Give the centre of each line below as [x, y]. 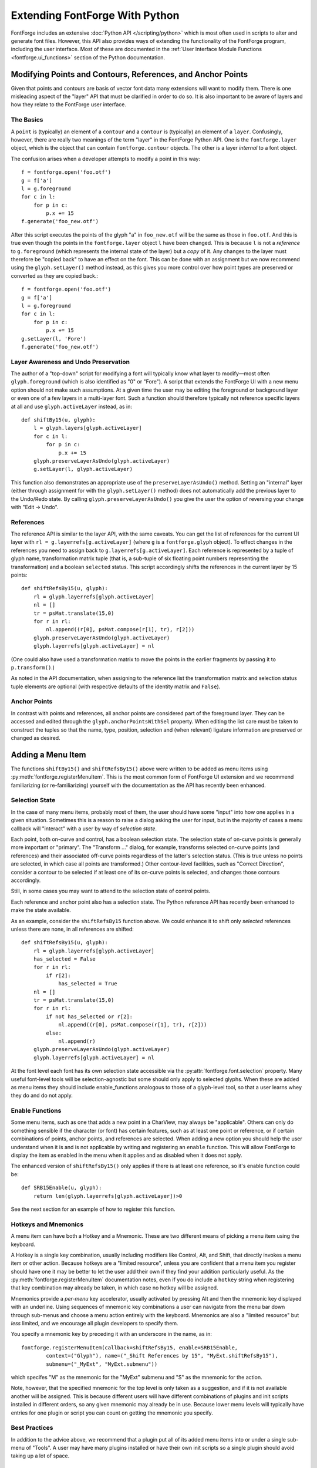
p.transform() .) [33, 667]
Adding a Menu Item [48, 755]
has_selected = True [88, 984]
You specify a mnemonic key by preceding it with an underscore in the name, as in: [112, 1334]
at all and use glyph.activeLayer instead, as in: [71, 406]
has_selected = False [65, 959]
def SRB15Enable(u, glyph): [62, 1188]
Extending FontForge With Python [95, 15]
